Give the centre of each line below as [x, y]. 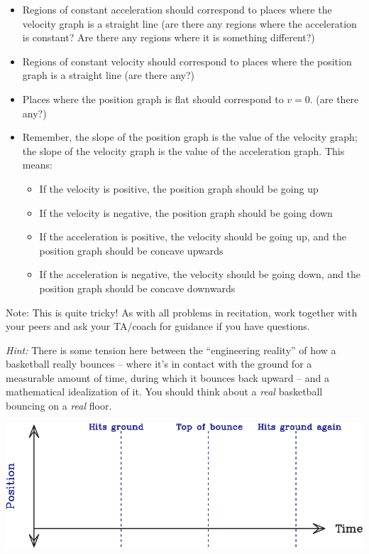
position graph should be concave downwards [137, 288]
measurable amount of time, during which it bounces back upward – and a [168, 377]
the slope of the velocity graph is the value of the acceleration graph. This [183, 150]
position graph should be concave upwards [131, 250]
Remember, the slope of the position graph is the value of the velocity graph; [190, 137]
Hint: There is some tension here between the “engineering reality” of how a [171, 350]
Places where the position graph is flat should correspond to [153, 98]
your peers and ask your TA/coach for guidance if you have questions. [158, 326]
